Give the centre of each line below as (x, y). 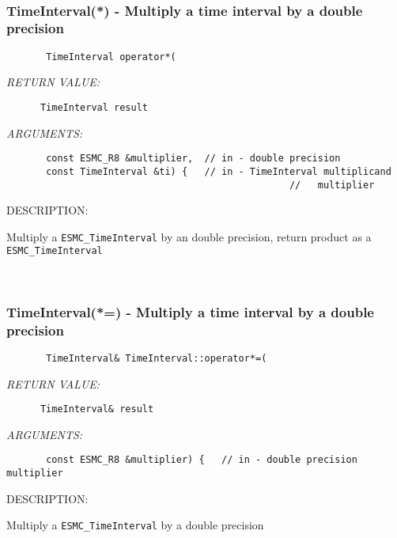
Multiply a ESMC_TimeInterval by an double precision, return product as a (189, 236)
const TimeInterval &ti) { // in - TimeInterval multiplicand (219, 171)
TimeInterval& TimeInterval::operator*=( (157, 358)
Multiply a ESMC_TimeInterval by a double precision (135, 525)
